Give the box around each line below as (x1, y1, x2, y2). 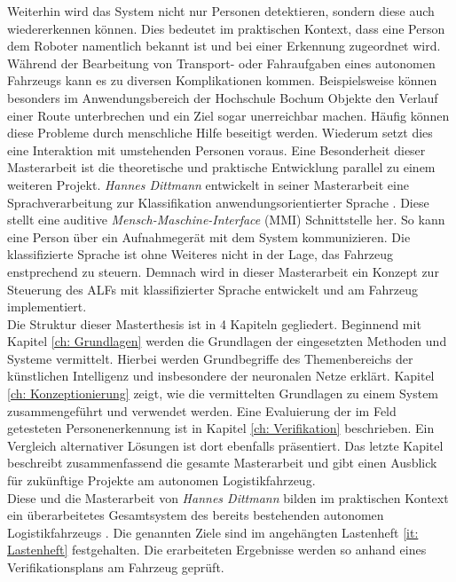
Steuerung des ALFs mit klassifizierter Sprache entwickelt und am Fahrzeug (7, 279, 419, 298)
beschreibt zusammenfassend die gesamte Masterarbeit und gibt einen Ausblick (7, 453, 437, 472)
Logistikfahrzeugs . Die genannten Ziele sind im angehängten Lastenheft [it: (7, 523, 419, 541)
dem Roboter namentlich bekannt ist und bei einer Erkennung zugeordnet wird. (7, 36, 441, 55)
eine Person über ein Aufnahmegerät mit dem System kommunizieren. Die (7, 227, 411, 246)
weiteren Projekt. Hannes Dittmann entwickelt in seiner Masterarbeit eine (7, 175, 409, 193)
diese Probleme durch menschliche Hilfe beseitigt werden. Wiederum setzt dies (7, 123, 433, 142)
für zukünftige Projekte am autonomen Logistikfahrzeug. (7, 471, 316, 490)
